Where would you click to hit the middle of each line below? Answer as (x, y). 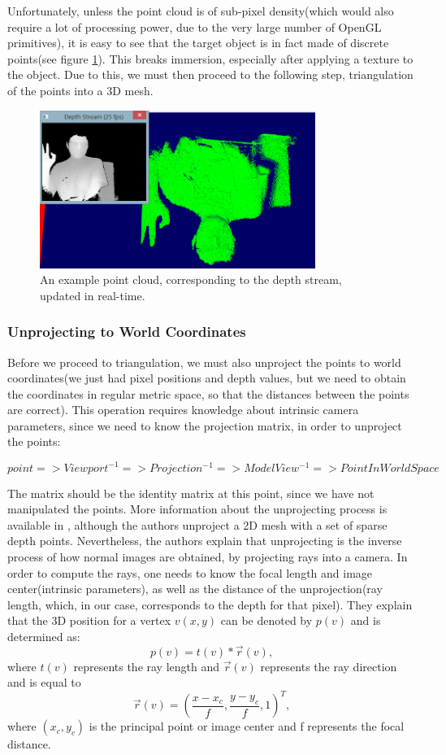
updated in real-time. (93, 295)
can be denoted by (266, 620)
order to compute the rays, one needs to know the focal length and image (190, 572)
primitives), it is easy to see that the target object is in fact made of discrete (198, 43)
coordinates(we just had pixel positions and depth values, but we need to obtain (207, 378)
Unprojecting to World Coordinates (127, 332)
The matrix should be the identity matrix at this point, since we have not (191, 493)
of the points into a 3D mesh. (80, 90)
